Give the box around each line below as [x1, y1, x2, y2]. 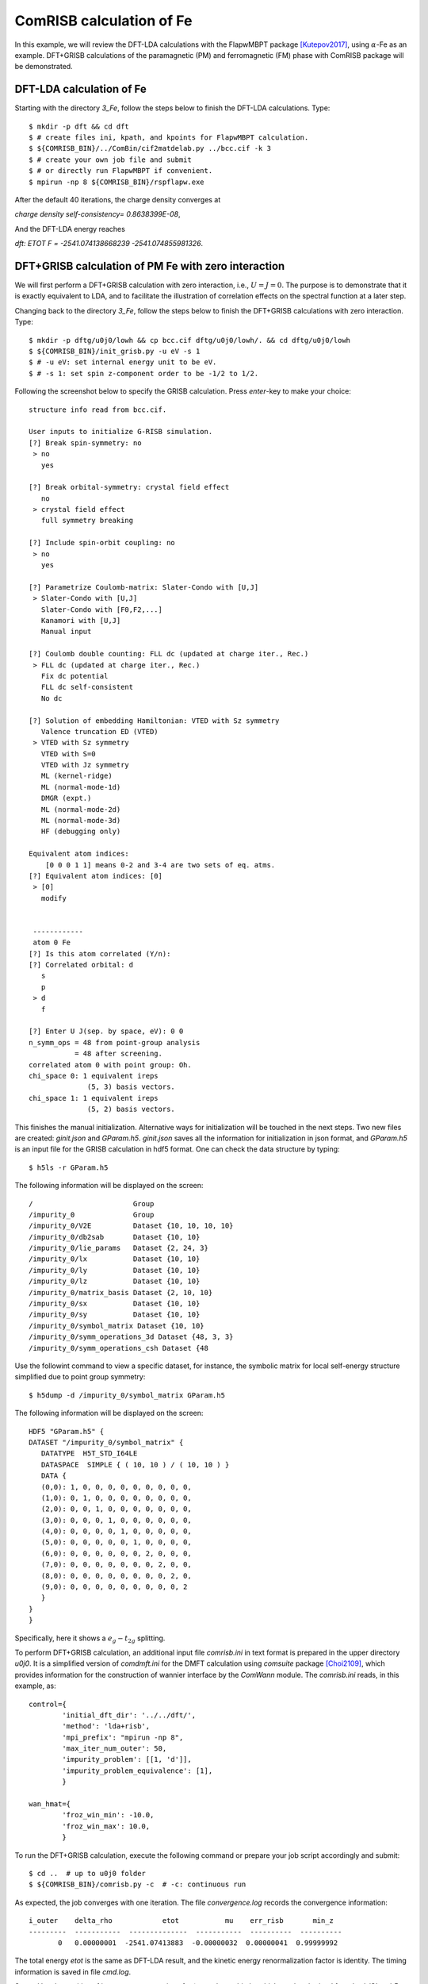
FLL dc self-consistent [40, 682, 134, 692]
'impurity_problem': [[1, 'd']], [62, 1755, 192, 1764]
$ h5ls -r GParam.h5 [29, 1163, 109, 1172]
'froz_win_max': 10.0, [62, 1821, 151, 1831]
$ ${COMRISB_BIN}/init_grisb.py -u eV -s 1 [29, 347, 201, 356]
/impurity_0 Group [29, 1210, 155, 1219]
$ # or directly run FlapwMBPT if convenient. [29, 167, 213, 175]
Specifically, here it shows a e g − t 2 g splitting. [14, 1633, 166, 1644]
